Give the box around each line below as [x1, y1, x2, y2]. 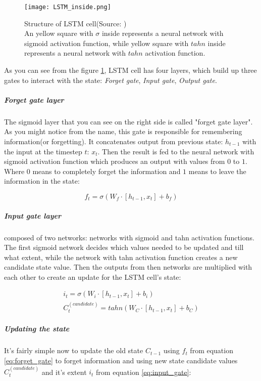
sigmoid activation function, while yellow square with [24, 37, 189, 48]
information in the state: [4, 176, 80, 186]
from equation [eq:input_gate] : [96, 366, 191, 377]
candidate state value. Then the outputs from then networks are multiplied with [4, 262, 252, 272]
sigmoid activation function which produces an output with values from [4, 156, 225, 166]
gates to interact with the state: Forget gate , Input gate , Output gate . [4, 74, 217, 85]
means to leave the [188, 165, 246, 176]
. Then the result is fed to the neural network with [97, 146, 254, 156]
